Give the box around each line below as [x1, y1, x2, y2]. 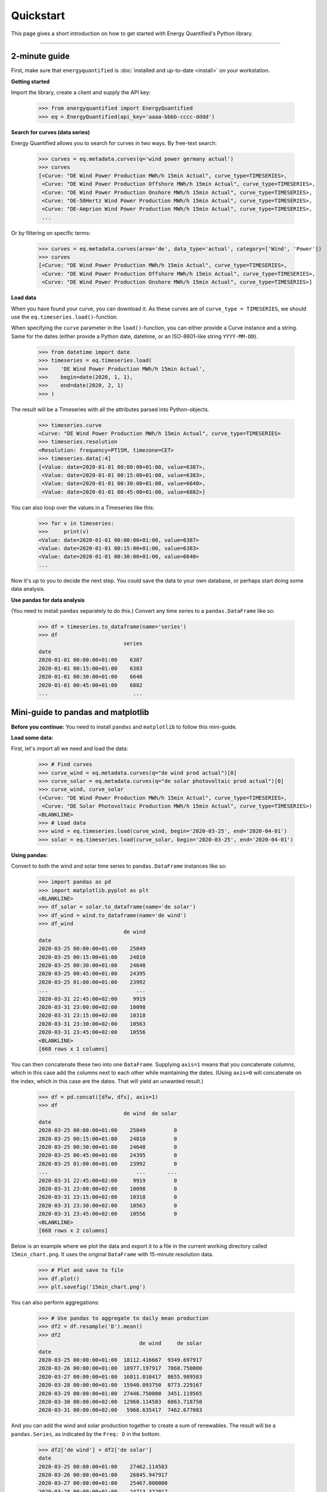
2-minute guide [11, 51, 70, 61]
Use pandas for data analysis [11, 596, 85, 603]
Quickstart [11, 9, 66, 22]
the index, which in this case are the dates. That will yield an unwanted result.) [11, 1077, 204, 1084]
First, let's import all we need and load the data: [11, 745, 128, 752]
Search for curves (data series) [11, 128, 90, 135]
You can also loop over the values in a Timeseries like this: [11, 504, 155, 511]
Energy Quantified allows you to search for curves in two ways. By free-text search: [11, 139, 217, 146]
